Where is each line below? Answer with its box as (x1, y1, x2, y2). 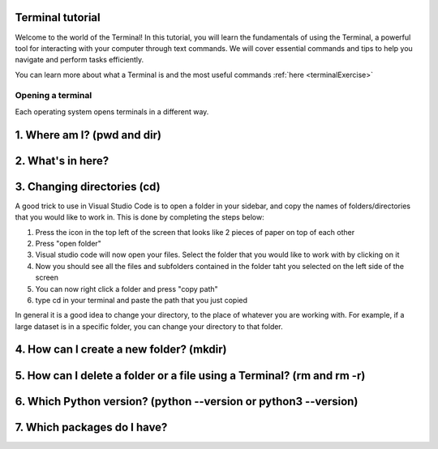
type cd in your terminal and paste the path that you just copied (35, 295, 247, 305)
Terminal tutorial (15, 11, 101, 24)
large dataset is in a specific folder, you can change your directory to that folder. (15, 321, 283, 331)
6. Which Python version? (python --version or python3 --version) (15, 394, 359, 408)
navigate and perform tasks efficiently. (15, 55, 144, 65)
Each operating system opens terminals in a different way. (15, 106, 209, 117)
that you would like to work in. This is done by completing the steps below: (15, 212, 264, 222)
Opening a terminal (15, 90, 92, 101)
